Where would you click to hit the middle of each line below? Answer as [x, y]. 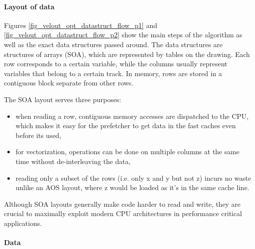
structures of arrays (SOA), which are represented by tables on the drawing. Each [127, 54]
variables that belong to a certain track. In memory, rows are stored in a [113, 73]
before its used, [38, 135]
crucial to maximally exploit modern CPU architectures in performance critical [123, 213]
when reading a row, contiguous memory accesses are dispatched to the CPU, [132, 116]
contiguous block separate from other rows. [69, 83]
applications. [23, 223]
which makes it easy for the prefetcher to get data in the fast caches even [126, 125]
